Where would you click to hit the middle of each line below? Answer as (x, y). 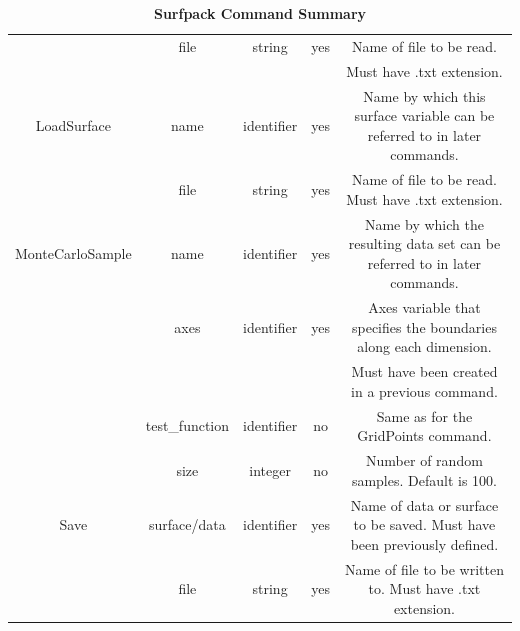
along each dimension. (424, 346)
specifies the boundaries (424, 326)
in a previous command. (424, 390)
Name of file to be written (424, 568)
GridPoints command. (424, 435)
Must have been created (424, 371)
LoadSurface (73, 124)
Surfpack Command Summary (260, 13)
